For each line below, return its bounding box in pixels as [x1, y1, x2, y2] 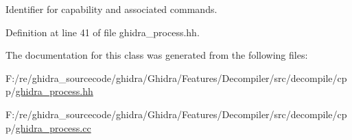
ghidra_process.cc [15, 120, 91, 135]
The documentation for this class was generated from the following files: [5, 48, 308, 62]
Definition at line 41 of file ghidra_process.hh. [5, 25, 200, 39]
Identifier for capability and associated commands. [5, 2, 218, 16]
